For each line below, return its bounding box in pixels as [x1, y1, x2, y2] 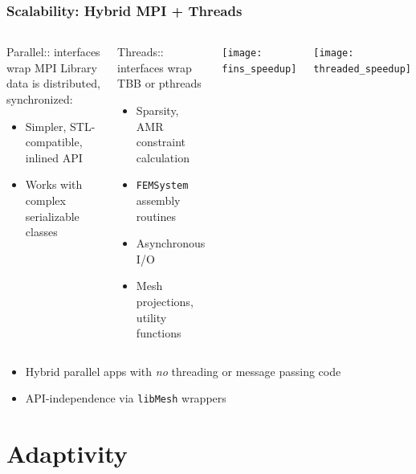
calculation [136, 149, 190, 165]
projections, [136, 293, 194, 309]
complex [25, 191, 66, 208]
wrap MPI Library [6, 59, 97, 76]
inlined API [25, 149, 83, 165]
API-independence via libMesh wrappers [25, 390, 226, 407]
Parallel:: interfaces [6, 43, 100, 60]
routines [136, 207, 176, 224]
